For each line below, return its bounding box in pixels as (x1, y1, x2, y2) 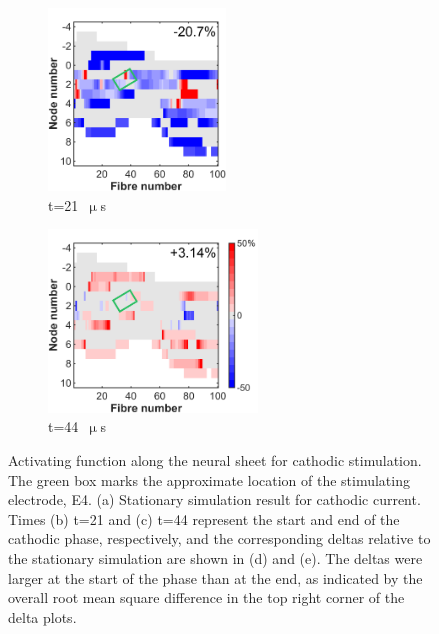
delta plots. (8, 606, 77, 627)
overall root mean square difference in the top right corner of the (8, 587, 405, 608)
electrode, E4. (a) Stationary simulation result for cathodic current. (8, 489, 421, 510)
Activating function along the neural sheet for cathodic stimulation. (8, 449, 422, 470)
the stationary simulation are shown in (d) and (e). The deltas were (8, 547, 423, 568)
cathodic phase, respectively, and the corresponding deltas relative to (8, 528, 431, 549)
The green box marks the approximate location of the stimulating (8, 469, 410, 490)
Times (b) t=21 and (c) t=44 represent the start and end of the (8, 508, 400, 529)
